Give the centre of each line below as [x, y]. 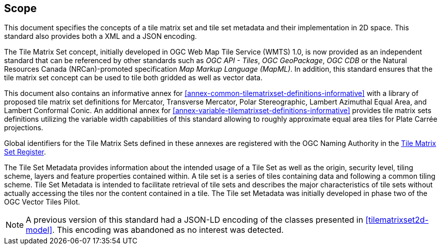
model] [39, 230]
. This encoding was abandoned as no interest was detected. [168, 230]
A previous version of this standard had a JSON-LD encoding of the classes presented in [195, 220]
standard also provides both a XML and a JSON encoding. [101, 36]
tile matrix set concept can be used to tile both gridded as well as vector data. [133, 78]
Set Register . [25, 152]
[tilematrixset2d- [397, 220]
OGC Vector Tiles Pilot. [42, 202]
